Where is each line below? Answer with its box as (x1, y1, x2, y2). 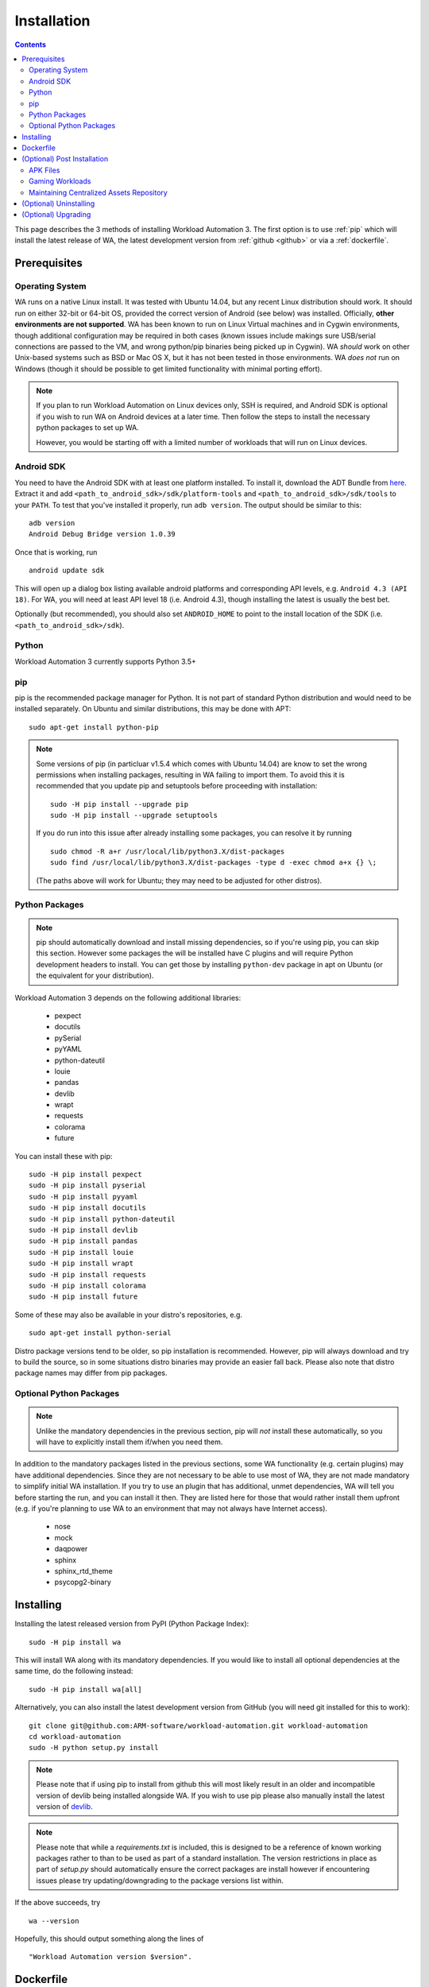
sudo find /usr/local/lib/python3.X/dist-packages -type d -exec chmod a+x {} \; (50, 858, 377, 867)
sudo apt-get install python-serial (29, 1328, 172, 1338)
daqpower (54, 1544, 88, 1554)
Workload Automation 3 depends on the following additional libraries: (14, 993, 242, 1002)
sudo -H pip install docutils (29, 1203, 147, 1212)
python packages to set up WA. (36, 423, 139, 432)
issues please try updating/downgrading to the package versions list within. (36, 1876, 284, 1885)
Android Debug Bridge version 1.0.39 (29, 529, 176, 539)
